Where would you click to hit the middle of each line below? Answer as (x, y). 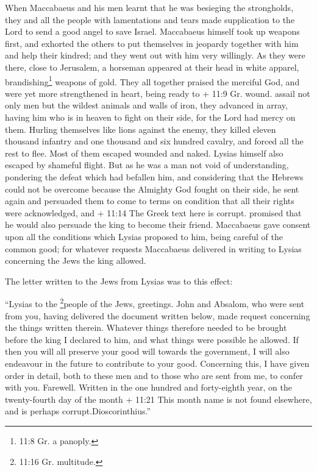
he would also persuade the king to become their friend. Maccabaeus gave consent (158, 225)
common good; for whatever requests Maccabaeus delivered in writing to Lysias (153, 248)
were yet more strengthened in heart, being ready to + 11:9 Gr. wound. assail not (158, 93)
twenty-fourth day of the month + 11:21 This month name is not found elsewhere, (158, 399)
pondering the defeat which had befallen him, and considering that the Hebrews (154, 176)
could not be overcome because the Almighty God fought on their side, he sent (152, 189)
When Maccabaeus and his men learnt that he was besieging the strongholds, (149, 7)
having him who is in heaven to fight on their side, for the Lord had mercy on (150, 117)
